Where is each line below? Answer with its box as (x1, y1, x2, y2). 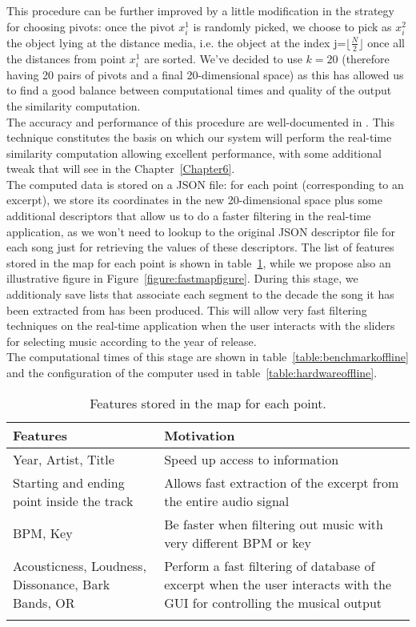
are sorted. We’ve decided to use (144, 50, 302, 66)
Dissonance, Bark (13, 574, 110, 593)
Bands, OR (13, 593, 75, 612)
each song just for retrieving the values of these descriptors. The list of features (6, 239, 394, 255)
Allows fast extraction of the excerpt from (164, 472, 399, 492)
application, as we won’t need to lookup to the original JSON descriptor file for (6, 223, 395, 239)
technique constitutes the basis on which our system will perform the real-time (6, 129, 392, 146)
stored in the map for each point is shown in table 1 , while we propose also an (6, 254, 391, 271)
